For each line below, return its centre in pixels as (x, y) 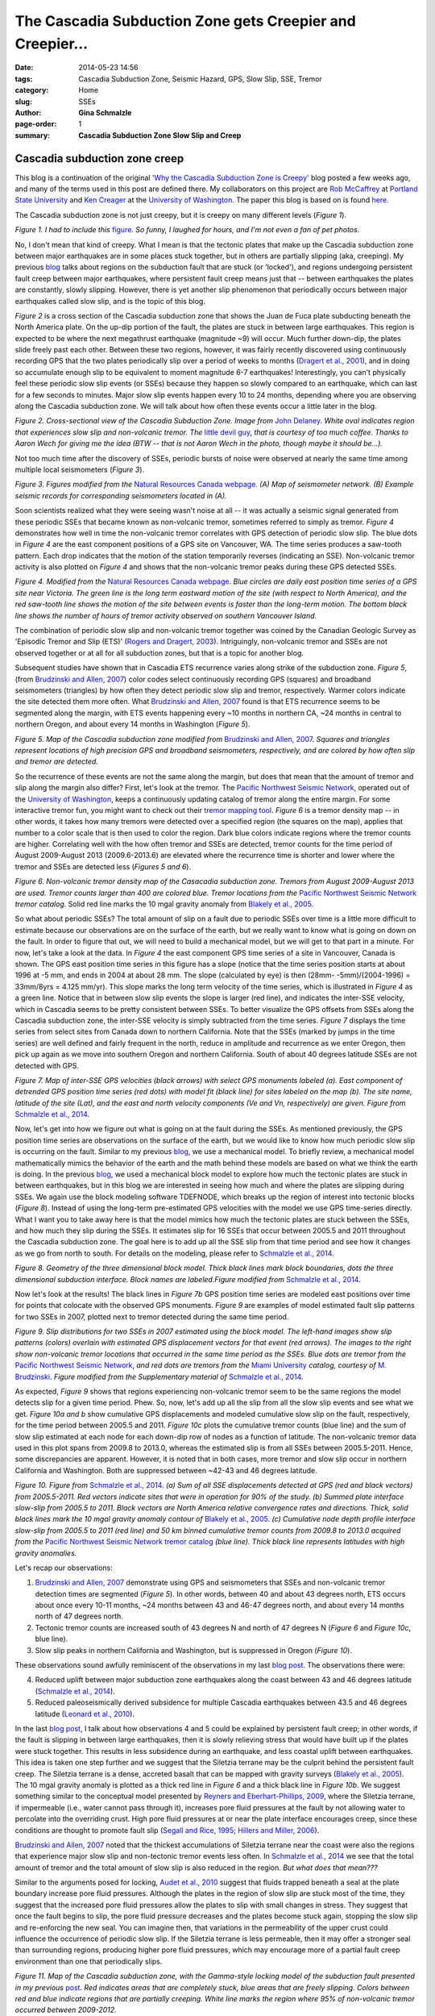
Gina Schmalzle (105, 112)
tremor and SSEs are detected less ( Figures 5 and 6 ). (103, 866)
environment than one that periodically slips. (89, 1961)
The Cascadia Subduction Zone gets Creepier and (185, 21)
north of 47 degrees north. (79, 1616)
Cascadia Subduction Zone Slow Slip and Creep (160, 135)
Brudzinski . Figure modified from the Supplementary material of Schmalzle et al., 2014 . (159, 1377)
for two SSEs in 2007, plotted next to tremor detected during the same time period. (152, 1316)
